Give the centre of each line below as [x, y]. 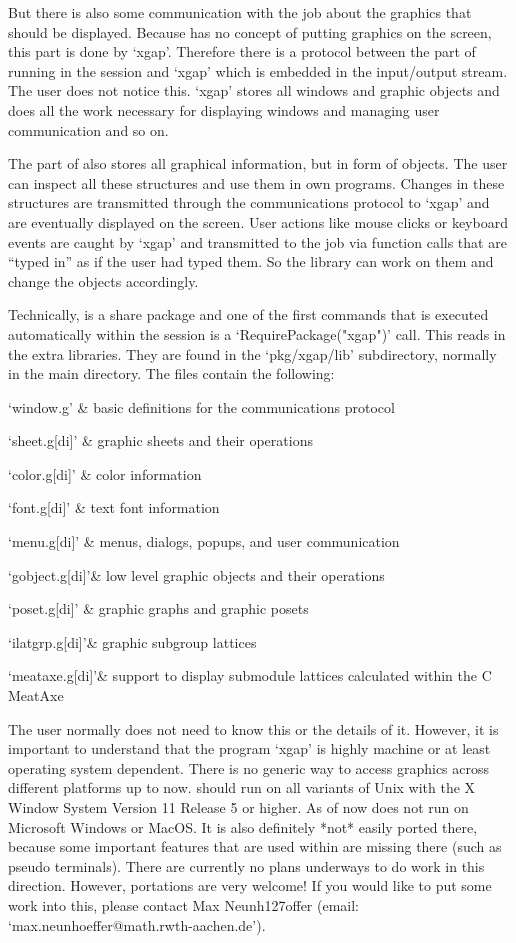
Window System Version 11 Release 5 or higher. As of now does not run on [238, 807]
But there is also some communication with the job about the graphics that [240, 12]
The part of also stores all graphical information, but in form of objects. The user [258, 163]
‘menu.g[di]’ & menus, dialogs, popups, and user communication [204, 541]
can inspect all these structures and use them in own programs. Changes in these [256, 182]
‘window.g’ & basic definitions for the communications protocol [201, 406]
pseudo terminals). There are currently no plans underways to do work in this [246, 865]
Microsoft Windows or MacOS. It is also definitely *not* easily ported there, [243, 826]
